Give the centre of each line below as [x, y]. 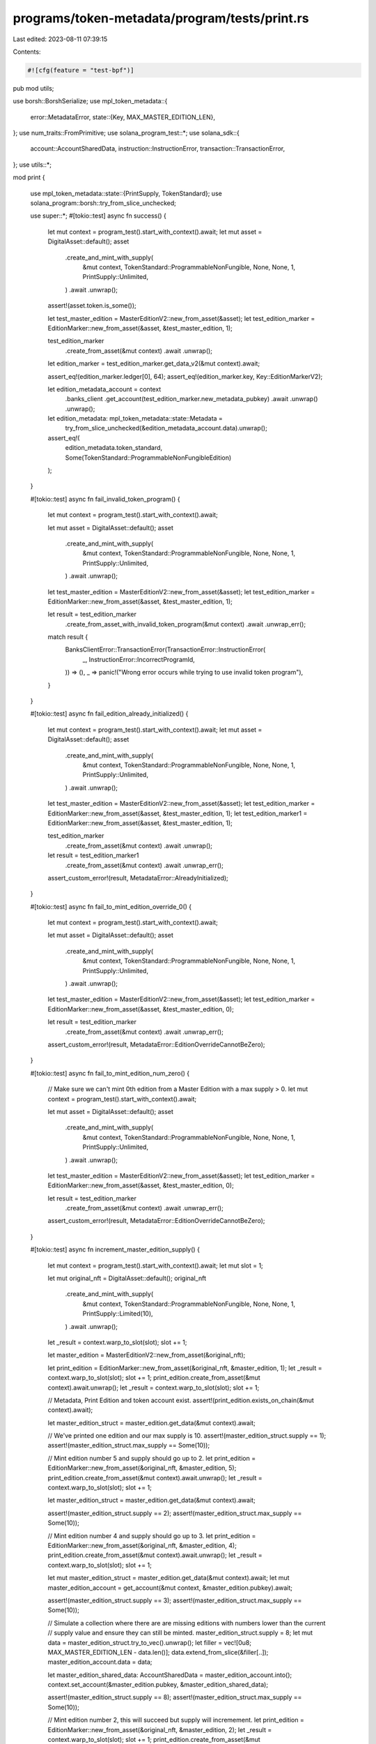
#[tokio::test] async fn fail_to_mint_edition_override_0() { [111, 906]
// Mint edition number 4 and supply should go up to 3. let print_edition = [152, 1535]
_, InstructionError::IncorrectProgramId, [139, 659]
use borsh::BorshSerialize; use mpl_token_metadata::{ [90, 101]
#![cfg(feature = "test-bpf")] [81, 70]
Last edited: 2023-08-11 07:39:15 [60, 39]
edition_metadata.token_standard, [114, 448]
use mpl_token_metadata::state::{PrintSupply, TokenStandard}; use [126, 193]
